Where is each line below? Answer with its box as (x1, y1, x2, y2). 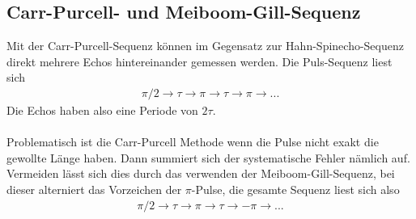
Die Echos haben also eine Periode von (6, 102, 198, 119)
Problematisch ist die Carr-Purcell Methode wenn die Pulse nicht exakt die (6, 133, 379, 150)
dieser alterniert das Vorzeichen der (6, 180, 182, 197)
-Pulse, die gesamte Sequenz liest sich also (191, 180, 400, 197)
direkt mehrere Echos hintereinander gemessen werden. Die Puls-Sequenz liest (6, 53, 393, 69)
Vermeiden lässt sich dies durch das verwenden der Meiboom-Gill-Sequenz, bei (6, 165, 395, 182)
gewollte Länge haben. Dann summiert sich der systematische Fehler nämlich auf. (6, 149, 410, 166)
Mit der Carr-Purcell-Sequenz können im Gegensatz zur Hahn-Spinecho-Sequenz (6, 37, 404, 54)
